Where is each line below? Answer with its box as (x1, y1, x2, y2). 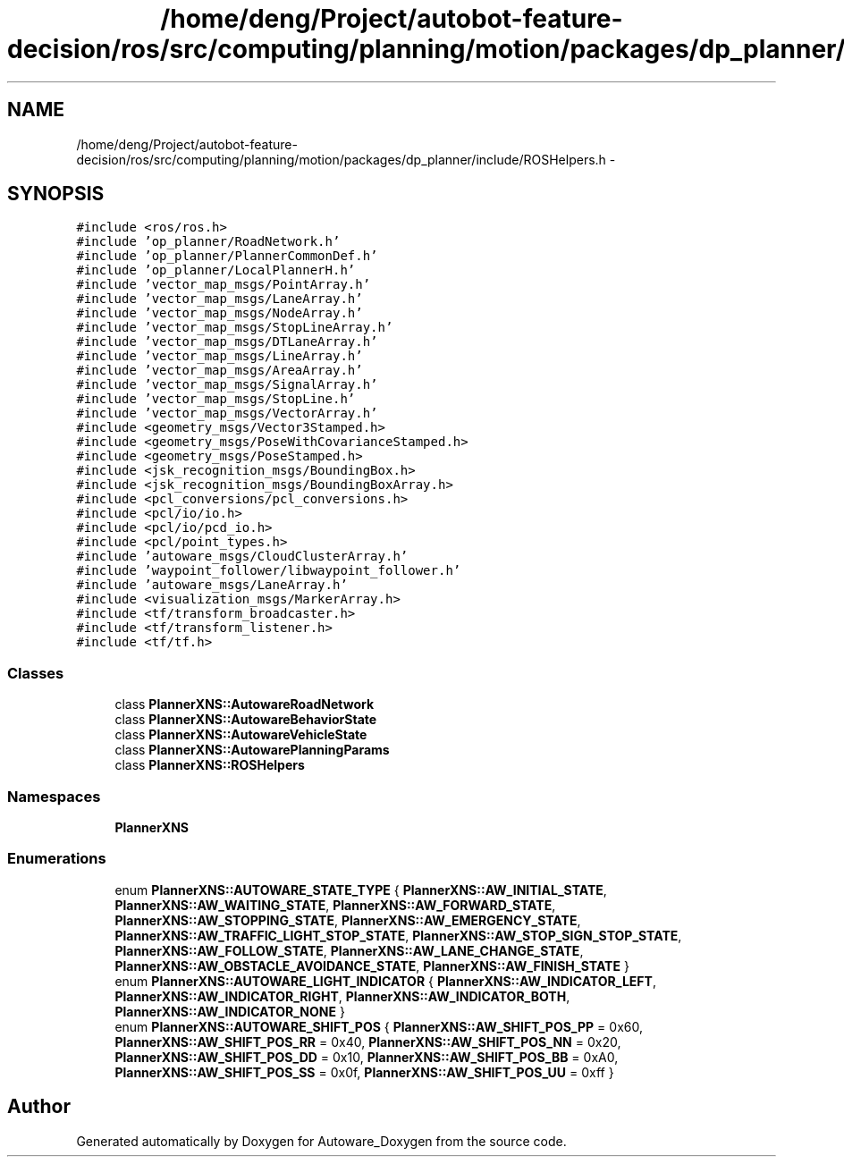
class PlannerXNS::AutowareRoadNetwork (114, 696, 375, 713)
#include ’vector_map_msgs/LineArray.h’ (76, 349, 363, 364)
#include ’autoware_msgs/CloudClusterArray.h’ (76, 549, 409, 564)
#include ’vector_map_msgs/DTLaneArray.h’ (76, 334, 378, 350)
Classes (7, 663, 64, 682)
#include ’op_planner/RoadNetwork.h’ (76, 234, 341, 249)
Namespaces (7, 787, 101, 806)
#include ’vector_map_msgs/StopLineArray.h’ (76, 320, 393, 335)
